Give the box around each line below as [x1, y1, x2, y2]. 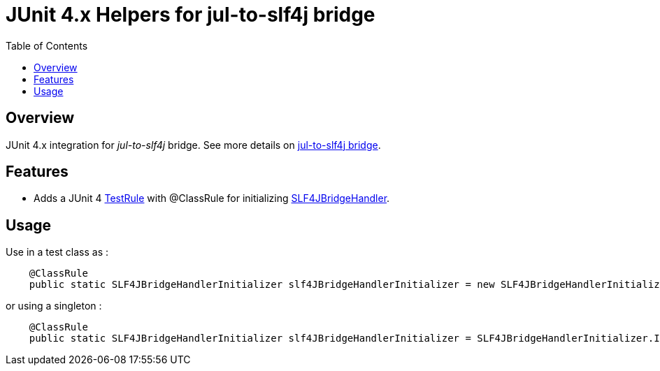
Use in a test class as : [6, 246, 109, 259]
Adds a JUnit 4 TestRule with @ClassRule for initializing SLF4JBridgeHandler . [34, 192, 390, 205]
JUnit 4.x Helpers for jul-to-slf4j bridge [6, 3, 375, 27]
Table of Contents [6, 39, 88, 52]
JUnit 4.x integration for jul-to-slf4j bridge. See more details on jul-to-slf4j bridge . [6, 138, 381, 151]
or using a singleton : [6, 300, 102, 312]
